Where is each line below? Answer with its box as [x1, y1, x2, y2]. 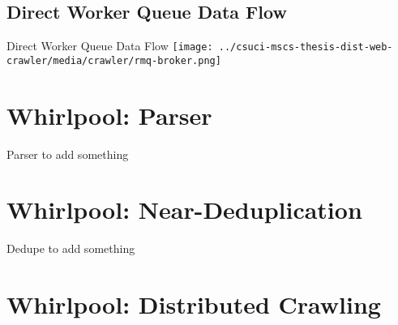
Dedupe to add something [6, 240, 135, 257]
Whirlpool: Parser [6, 98, 212, 131]
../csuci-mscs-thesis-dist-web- [218, 41, 393, 53]
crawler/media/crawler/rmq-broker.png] [6, 54, 221, 66]
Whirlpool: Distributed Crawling [6, 288, 381, 321]
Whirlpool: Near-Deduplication [6, 193, 362, 226]
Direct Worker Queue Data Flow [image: [6, 37, 213, 54]
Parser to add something [6, 145, 129, 162]
